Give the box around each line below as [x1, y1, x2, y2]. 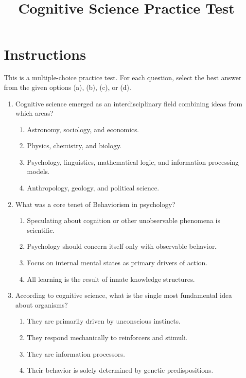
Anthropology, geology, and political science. [27, 183, 159, 193]
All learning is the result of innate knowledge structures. [27, 274, 195, 284]
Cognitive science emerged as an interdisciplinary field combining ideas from [15, 98, 243, 108]
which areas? [15, 108, 53, 118]
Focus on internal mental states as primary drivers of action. [27, 258, 208, 268]
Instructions [4, 44, 86, 64]
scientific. [27, 224, 55, 235]
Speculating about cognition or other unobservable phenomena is [27, 215, 220, 225]
